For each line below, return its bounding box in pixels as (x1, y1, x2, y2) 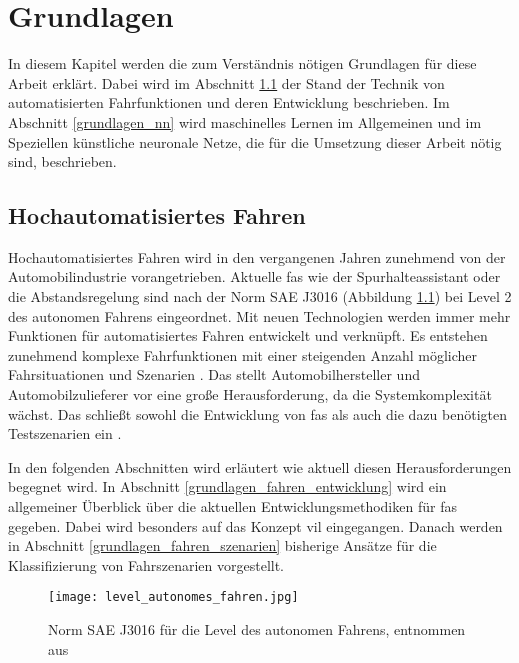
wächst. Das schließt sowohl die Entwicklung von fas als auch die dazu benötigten (8, 403, 508, 424)
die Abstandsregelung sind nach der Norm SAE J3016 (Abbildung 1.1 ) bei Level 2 (8, 286, 512, 307)
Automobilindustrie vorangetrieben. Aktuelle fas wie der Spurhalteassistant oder (8, 266, 501, 287)
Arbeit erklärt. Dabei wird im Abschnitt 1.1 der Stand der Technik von (8, 72, 445, 93)
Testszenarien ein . (8, 423, 122, 444)
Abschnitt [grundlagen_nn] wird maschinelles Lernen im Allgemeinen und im (8, 111, 482, 132)
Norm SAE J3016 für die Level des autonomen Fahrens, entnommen (48, 619, 466, 640)
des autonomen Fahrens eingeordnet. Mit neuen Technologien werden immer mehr (8, 305, 511, 326)
